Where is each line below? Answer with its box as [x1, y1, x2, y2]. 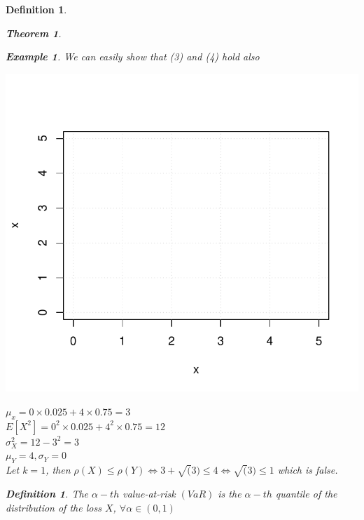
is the [218, 486, 241, 500]
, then [45, 462, 71, 477]
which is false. [277, 462, 338, 477]
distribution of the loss [6, 500, 101, 514]
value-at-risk [122, 486, 176, 500]
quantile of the [275, 486, 337, 500]
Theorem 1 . [6, 25, 62, 40]
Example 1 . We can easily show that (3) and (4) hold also [6, 49, 260, 64]
